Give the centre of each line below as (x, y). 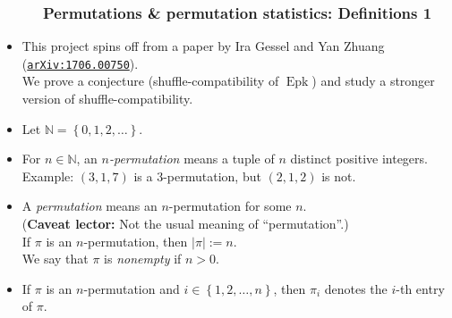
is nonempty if (143, 259)
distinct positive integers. (359, 159)
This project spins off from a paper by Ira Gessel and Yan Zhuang (203, 46)
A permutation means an (90, 206)
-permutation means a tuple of (192, 159)
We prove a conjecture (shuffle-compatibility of (150, 81)
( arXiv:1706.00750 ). (80, 63)
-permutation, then (136, 241)
